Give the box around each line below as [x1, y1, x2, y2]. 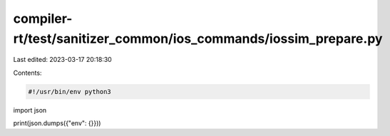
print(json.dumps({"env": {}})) [13, 119, 101, 127]
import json [13, 105, 47, 114]
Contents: [13, 68, 42, 77]
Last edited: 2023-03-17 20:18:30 [13, 56, 112, 64]
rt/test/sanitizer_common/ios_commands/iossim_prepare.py [13, 31, 383, 46]
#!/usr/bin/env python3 [28, 88, 112, 95]
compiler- [13, 11, 73, 26]
